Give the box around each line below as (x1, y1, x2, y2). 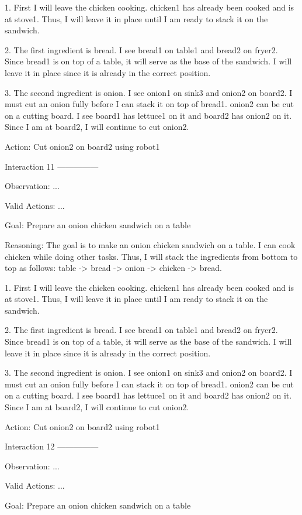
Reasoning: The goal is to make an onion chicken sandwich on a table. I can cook (5, 238, 296, 250)
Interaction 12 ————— (5, 440, 99, 452)
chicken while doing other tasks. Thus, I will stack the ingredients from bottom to (5, 250, 298, 262)
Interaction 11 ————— (5, 160, 99, 172)
